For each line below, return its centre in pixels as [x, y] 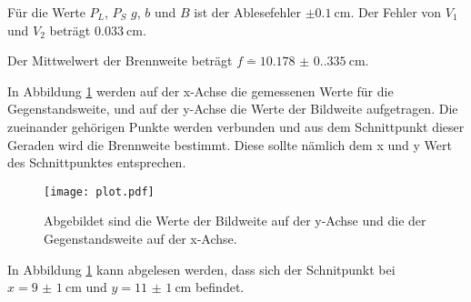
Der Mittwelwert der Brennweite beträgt [120, 60]
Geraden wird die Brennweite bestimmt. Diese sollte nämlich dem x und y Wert [230, 144]
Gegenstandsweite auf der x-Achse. [140, 238]
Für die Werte [46, 12]
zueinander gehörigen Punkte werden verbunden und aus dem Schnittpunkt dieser [236, 126]
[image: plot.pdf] [99, 191]
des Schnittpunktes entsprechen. [97, 162]
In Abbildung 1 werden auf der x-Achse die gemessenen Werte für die [200, 91]
